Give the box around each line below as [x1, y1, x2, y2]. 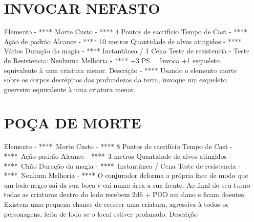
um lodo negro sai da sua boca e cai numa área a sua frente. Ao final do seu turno [4, 179, 250, 190]
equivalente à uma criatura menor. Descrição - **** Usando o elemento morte [4, 65, 237, 75]
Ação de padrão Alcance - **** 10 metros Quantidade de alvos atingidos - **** [4, 36, 242, 46]
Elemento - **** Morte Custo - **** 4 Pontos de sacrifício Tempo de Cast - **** [4, 26, 248, 37]
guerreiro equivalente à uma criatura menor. [4, 84, 136, 94]
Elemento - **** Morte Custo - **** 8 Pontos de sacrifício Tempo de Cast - [4, 141, 233, 151]
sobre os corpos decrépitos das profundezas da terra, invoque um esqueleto [4, 74, 227, 85]
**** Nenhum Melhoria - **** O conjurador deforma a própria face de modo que [4, 170, 248, 180]
